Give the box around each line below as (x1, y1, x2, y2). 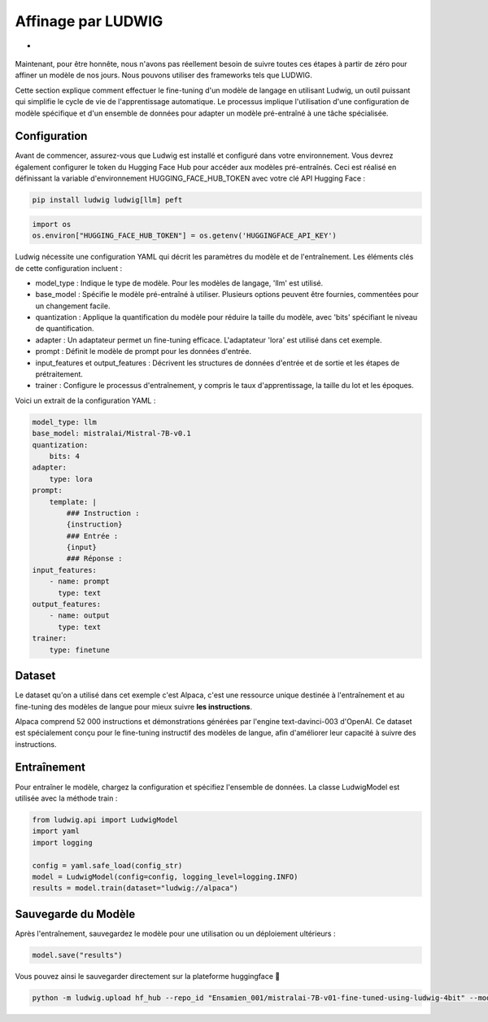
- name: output (49, 611, 110, 620)
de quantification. (35, 324, 94, 334)
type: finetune (49, 645, 110, 654)
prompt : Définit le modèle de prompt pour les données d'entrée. (35, 347, 252, 356)
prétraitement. (35, 369, 83, 379)
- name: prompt (49, 577, 110, 586)
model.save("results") (32, 950, 123, 959)
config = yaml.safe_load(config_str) (32, 861, 183, 870)
